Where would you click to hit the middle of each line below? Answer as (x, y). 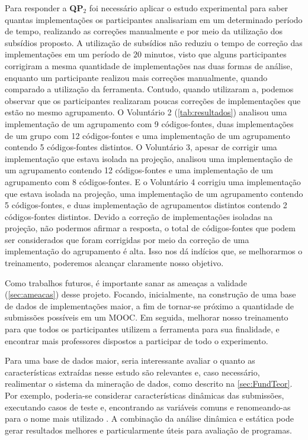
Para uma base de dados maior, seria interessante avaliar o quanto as (130, 360)
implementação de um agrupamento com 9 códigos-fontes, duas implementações (149, 123)
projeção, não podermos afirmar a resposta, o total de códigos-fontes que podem (150, 228)
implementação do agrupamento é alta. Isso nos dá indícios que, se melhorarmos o (154, 251)
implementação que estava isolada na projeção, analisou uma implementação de (149, 158)
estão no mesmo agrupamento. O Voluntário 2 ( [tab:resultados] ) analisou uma (146, 112)
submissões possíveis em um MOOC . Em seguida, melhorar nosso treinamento (147, 317)
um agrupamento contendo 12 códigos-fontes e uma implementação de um (139, 170)
